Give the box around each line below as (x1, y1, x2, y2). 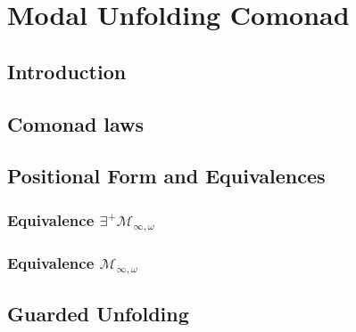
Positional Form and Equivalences (7, 162, 326, 190)
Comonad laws (7, 109, 145, 137)
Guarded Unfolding (7, 300, 189, 328)
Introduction (7, 57, 127, 85)
